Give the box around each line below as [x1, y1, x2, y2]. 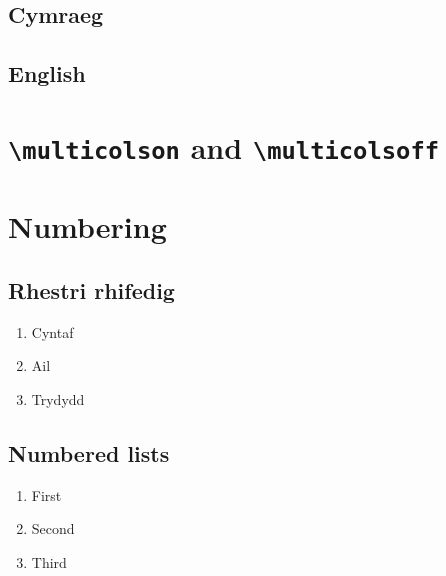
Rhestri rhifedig [8, 274, 175, 305]
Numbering [8, 206, 167, 247]
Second [31, 518, 75, 539]
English [8, 58, 86, 89]
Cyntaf [31, 321, 74, 342]
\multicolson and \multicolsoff [8, 126, 440, 167]
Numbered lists [8, 437, 170, 468]
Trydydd [31, 388, 85, 409]
